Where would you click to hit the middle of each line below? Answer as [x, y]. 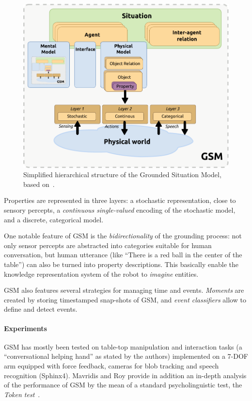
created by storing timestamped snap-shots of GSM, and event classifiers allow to [125, 299]
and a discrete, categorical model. [54, 219]
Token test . [22, 394]
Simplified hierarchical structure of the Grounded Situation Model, [122, 175]
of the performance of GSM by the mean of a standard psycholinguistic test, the [123, 385]
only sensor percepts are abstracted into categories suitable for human [108, 245]
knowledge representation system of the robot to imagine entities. [101, 274]
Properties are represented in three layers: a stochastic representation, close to [120, 200]
